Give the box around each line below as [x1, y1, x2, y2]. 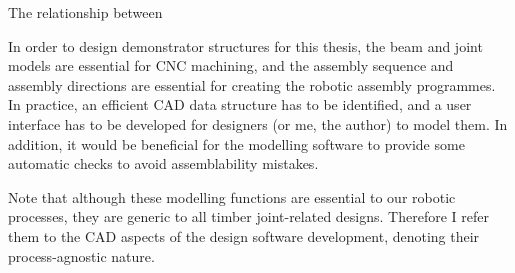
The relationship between [8, 2, 163, 22]
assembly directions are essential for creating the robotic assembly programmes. [8, 74, 496, 95]
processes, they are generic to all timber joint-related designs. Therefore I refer [8, 206, 489, 227]
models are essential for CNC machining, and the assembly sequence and [8, 55, 454, 76]
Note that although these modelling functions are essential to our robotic [8, 186, 456, 207]
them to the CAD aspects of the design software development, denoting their [8, 225, 480, 246]
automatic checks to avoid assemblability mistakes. [8, 153, 319, 174]
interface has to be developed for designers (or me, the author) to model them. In [8, 113, 508, 134]
